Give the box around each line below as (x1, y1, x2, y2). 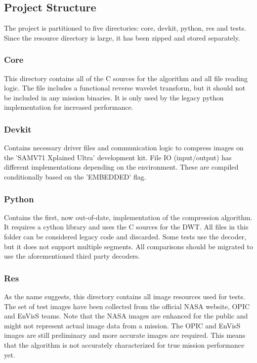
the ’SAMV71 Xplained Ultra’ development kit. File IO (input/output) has (4, 152, 232, 162)
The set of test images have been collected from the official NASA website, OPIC (4, 301, 250, 311)
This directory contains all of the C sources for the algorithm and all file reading (4, 73, 248, 83)
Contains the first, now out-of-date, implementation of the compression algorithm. (4, 212, 253, 222)
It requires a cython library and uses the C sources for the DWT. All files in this (4, 222, 249, 232)
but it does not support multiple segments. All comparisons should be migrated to (4, 241, 253, 251)
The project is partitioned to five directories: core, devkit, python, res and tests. (4, 23, 246, 33)
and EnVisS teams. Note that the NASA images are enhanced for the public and (4, 311, 248, 321)
